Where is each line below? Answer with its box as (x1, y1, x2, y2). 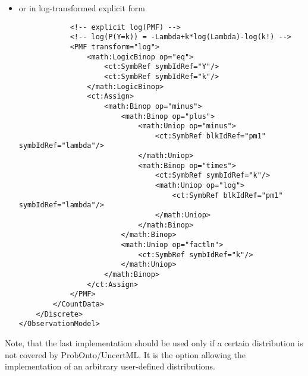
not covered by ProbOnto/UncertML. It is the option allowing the (5, 348, 246, 361)
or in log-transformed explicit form (18, 2, 145, 14)
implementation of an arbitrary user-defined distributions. (5, 360, 215, 372)
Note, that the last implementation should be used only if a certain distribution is (5, 336, 303, 349)
